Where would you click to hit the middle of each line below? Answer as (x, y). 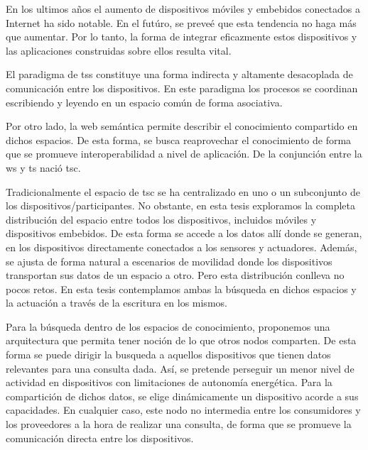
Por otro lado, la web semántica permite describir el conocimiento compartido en (182, 126)
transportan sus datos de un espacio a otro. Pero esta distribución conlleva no (175, 275)
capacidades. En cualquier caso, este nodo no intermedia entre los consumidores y (183, 410)
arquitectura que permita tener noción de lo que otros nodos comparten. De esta (181, 340)
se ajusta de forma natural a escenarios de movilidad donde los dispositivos (169, 261)
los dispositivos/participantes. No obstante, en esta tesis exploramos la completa (180, 205)
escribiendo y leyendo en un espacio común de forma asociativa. (144, 102)
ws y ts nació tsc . (43, 167)
